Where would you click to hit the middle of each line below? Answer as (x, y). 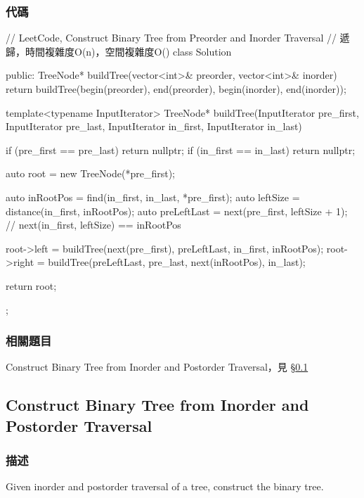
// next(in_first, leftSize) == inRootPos (93, 225)
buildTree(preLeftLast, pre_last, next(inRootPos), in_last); (177, 262)
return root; (31, 285)
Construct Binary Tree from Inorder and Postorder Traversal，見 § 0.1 (157, 367)
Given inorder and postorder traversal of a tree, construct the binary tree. (165, 486)
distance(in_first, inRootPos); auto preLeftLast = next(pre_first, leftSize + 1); (177, 211)
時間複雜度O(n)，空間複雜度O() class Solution (128, 51)
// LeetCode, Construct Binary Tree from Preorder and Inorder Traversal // (171, 38)
